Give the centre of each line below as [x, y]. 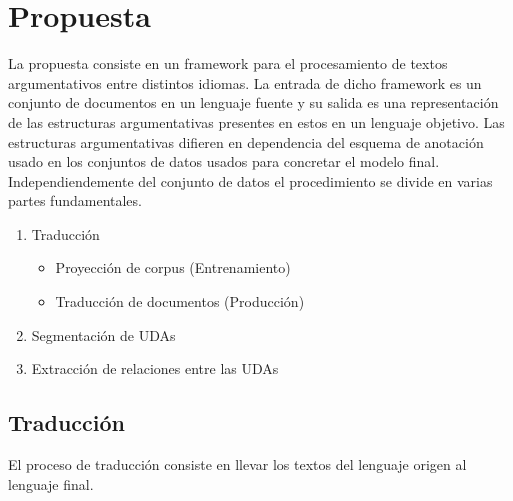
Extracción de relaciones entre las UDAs [155, 368]
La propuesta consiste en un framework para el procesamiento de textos [228, 63]
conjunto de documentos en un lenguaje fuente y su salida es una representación [253, 102]
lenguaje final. [51, 483]
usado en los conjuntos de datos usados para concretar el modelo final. [224, 161]
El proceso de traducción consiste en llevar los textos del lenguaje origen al [237, 464]
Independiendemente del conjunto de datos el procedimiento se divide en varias [250, 180]
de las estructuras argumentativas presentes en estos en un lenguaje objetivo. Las [256, 121]
